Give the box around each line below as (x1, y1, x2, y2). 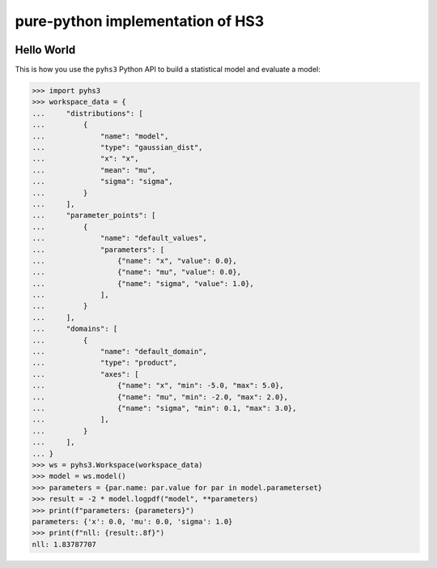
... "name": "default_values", (32, 233, 208, 243)
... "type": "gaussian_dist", (32, 143, 203, 152)
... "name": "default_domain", (32, 347, 208, 357)
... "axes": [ (32, 369, 139, 378)
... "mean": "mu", (32, 165, 157, 174)
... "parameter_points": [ (32, 211, 157, 220)
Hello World (15, 43, 76, 57)
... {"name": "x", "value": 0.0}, (32, 256, 238, 265)
